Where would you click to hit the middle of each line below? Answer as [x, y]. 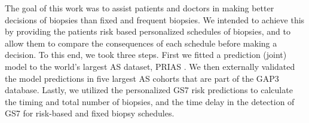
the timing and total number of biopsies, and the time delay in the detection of [150, 101]
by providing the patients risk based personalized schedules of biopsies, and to [148, 31]
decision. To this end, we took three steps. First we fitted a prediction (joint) [146, 55]
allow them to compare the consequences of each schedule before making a [141, 43]
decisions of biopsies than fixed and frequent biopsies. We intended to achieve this [155, 19]
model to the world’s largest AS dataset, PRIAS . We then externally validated [150, 66]
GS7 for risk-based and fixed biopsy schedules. [90, 113]
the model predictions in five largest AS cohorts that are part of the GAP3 [142, 78]
